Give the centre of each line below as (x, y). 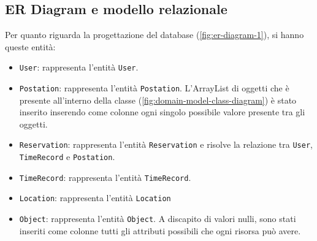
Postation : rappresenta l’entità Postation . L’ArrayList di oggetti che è (154, 88)
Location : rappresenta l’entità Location (95, 198)
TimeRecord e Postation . (67, 157)
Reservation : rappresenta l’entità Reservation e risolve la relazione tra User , (166, 144)
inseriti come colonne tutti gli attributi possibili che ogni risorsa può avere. (160, 230)
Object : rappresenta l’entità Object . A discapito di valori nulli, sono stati (158, 219)
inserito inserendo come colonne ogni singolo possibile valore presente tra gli (162, 112)
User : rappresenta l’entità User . (79, 67)
